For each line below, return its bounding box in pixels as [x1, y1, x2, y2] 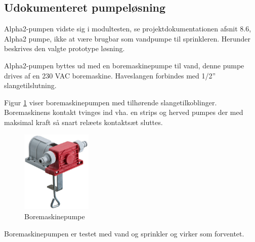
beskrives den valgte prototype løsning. [4, 43, 125, 54]
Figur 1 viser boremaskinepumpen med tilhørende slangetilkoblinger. [4, 97, 217, 107]
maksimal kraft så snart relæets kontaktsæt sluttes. [4, 116, 163, 127]
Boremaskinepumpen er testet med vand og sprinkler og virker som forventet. [4, 228, 244, 238]
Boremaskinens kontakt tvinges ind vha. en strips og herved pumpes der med [4, 107, 243, 117]
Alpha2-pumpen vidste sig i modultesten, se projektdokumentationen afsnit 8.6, [4, 23, 251, 34]
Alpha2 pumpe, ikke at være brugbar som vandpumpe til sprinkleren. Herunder [4, 33, 250, 44]
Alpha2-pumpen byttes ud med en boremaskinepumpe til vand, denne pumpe [4, 60, 244, 70]
